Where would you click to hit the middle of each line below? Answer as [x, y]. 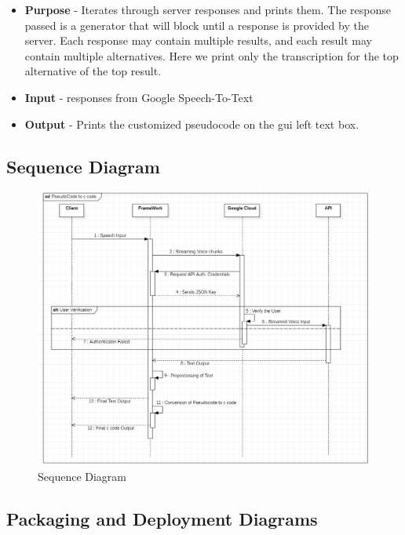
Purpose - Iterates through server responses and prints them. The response [208, 9]
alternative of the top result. [93, 71]
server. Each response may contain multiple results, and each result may [198, 40]
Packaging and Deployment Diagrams [162, 518]
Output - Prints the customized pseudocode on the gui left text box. [192, 124]
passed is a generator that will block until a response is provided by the [197, 25]
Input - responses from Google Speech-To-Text [139, 97]
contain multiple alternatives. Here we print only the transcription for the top [212, 55]
